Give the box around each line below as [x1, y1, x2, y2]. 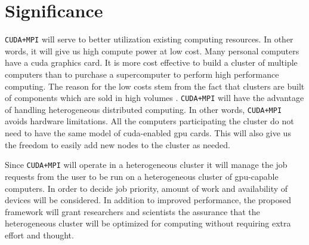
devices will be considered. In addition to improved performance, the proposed [5, 194, 291, 206]
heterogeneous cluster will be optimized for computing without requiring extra [5, 217, 291, 229]
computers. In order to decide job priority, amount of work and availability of [5, 182, 288, 194]
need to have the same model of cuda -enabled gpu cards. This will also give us [5, 127, 291, 139]
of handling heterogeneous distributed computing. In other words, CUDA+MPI [5, 103, 282, 115]
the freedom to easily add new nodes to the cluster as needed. [5, 138, 230, 151]
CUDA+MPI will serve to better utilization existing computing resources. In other [5, 33, 293, 45]
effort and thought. [5, 228, 74, 241]
